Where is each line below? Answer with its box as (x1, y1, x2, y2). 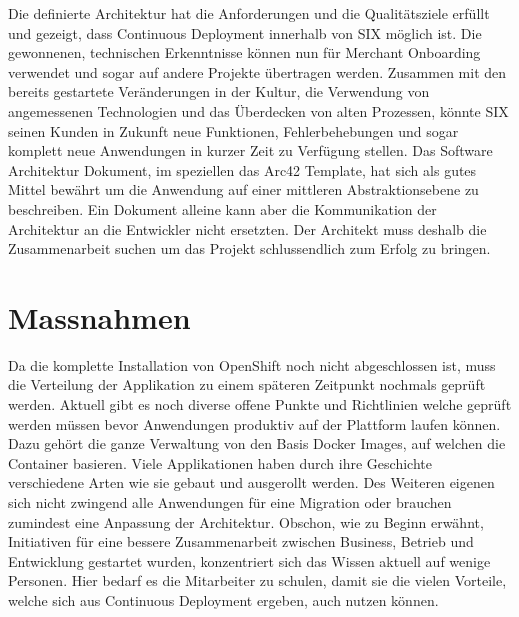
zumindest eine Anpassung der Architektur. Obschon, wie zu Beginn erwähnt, (8, 511, 484, 532)
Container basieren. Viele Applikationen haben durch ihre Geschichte (8, 452, 432, 473)
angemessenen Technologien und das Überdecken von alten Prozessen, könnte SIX (8, 100, 509, 121)
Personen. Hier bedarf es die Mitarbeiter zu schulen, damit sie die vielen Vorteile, (8, 570, 507, 591)
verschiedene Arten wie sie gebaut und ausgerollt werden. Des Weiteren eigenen (8, 472, 495, 493)
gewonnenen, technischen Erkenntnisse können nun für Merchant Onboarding (8, 42, 481, 63)
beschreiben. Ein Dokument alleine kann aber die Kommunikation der (8, 198, 437, 219)
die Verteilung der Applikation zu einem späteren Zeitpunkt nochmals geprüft (8, 374, 486, 395)
